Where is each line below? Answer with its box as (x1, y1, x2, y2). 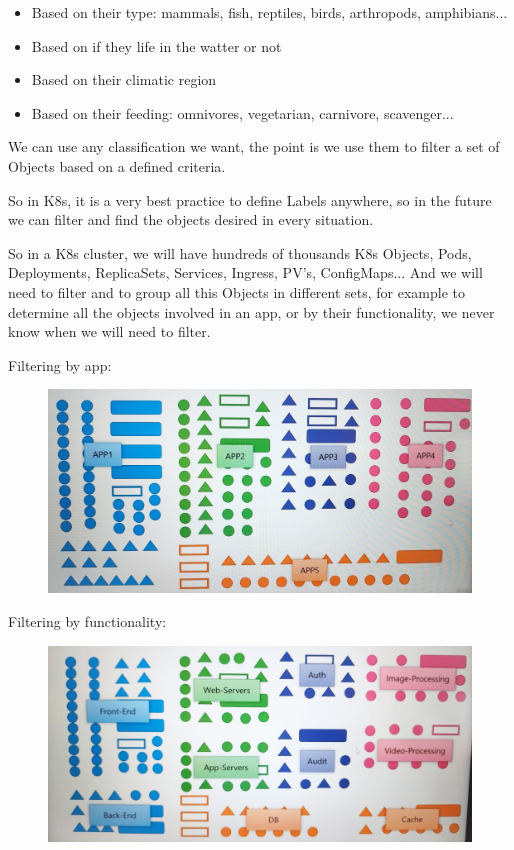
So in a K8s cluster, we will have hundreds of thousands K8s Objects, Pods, (8, 242, 472, 263)
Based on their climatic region (31, 69, 217, 90)
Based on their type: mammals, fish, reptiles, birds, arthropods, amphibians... (31, 2, 508, 22)
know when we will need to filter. (8, 321, 211, 342)
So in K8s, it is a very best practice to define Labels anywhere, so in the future (8, 189, 492, 210)
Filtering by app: (8, 354, 112, 375)
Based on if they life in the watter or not (31, 35, 282, 56)
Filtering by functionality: (8, 611, 167, 632)
